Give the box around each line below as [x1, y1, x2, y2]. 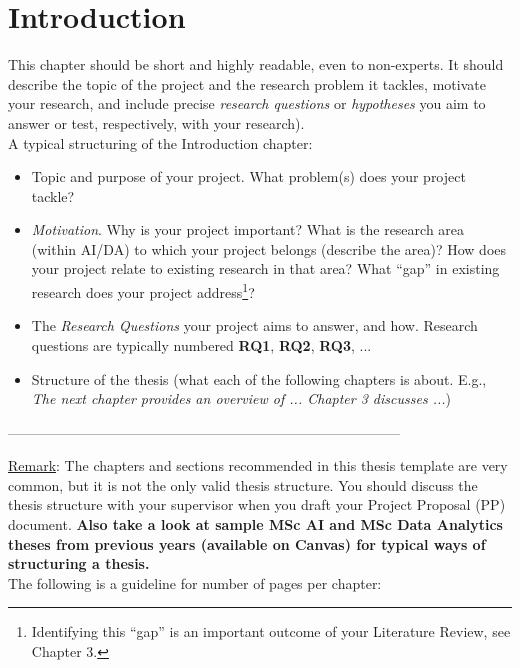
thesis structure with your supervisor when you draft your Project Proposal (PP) [8, 494, 506, 515]
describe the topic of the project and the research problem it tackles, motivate [8, 73, 486, 94]
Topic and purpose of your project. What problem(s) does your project [31, 166, 466, 187]
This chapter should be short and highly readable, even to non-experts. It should [8, 54, 504, 75]
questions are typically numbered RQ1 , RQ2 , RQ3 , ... [31, 334, 372, 355]
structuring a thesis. [8, 553, 150, 574]
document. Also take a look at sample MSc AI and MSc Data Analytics [8, 514, 503, 535]
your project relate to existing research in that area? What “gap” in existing [31, 258, 500, 279]
